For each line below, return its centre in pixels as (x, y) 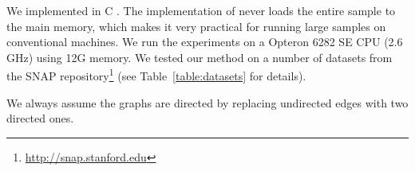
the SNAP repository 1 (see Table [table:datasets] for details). (156, 75)
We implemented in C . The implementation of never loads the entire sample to (201, 10)
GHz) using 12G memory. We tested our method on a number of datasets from (200, 57)
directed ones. (40, 118)
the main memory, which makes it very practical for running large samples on (196, 26)
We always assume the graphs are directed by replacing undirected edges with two (207, 102)
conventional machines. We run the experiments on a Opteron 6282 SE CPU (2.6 (205, 42)
